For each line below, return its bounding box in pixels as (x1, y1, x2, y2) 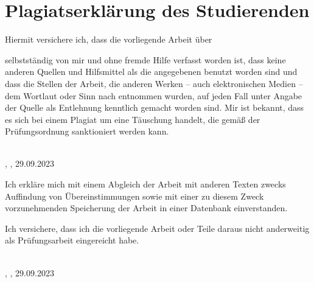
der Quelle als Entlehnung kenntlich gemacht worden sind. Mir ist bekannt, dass (5, 101, 304, 114)
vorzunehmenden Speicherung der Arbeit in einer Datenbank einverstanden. (5, 201, 288, 214)
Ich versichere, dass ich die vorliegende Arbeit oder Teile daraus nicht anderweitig (5, 222, 310, 234)
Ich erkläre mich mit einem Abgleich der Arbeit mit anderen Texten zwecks (5, 178, 286, 190)
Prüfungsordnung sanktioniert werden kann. (5, 125, 169, 138)
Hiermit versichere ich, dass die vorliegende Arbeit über (5, 33, 212, 46)
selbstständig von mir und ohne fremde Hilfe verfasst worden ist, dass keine (5, 53, 286, 66)
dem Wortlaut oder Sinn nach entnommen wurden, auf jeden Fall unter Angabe (5, 89, 302, 102)
